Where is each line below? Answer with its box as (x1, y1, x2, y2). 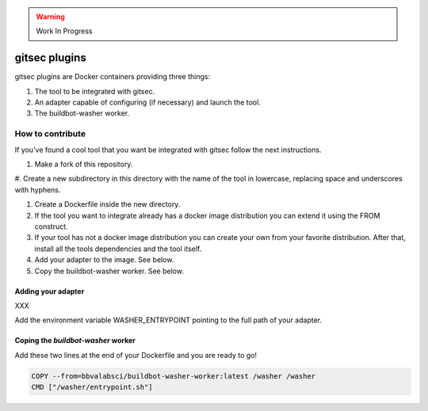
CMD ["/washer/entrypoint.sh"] (31, 382, 154, 392)
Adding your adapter (14, 286, 85, 296)
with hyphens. (14, 185, 61, 194)
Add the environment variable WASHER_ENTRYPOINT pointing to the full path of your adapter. (14, 315, 323, 325)
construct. (34, 222, 68, 231)
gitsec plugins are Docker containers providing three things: (14, 72, 210, 82)
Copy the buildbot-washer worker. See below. (34, 266, 184, 276)
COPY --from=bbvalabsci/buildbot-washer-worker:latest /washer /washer (31, 371, 316, 380)
